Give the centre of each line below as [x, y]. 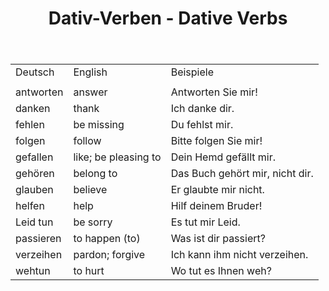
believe [90, 190]
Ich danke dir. [202, 109]
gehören [35, 174]
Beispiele [192, 72]
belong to [95, 174]
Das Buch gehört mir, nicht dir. [242, 174]
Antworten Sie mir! [214, 92]
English [90, 72]
